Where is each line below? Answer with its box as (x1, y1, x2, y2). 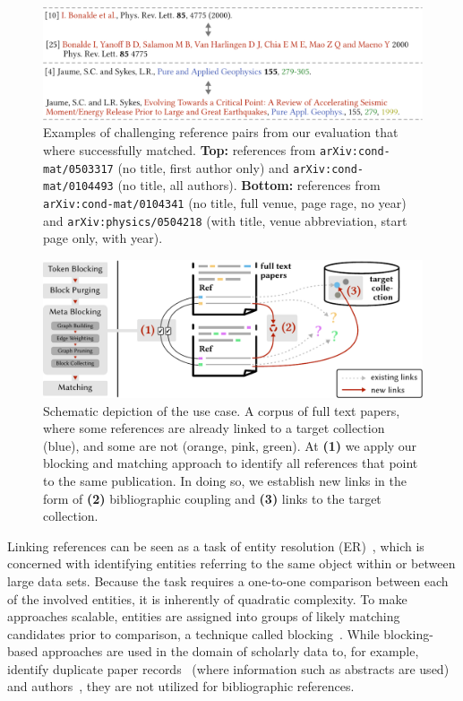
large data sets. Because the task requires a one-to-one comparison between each (7, 571, 449, 590)
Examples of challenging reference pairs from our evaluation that (43, 123, 399, 142)
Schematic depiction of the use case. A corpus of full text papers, (43, 401, 400, 420)
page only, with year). (43, 229, 163, 247)
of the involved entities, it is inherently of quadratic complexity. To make (7, 589, 407, 608)
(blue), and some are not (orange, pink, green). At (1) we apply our (43, 436, 417, 454)
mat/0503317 (43, 162, 114, 176)
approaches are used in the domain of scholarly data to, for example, (41, 642, 419, 661)
